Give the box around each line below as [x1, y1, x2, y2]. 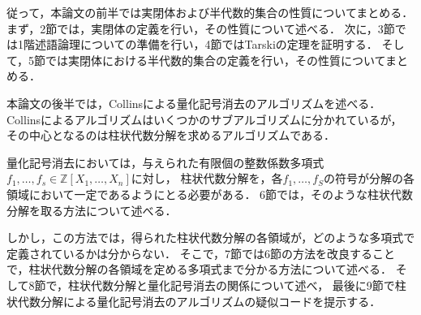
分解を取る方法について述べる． [6, 201, 177, 218]
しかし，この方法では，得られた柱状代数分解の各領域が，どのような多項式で [6, 229, 415, 246]
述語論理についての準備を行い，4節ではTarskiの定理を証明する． [34, 36, 378, 53]
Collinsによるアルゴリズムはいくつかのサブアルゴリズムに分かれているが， [6, 110, 402, 127]
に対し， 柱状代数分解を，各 [131, 170, 283, 187]
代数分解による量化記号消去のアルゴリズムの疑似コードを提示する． [17, 292, 381, 309]
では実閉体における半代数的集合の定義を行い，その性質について [45, 51, 385, 68]
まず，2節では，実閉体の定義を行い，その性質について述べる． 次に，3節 [6, 19, 395, 37]
